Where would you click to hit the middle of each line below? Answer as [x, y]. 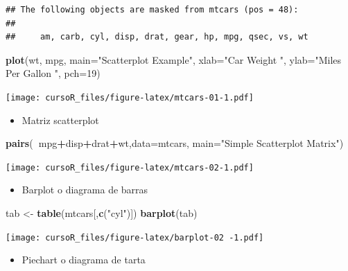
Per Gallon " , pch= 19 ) [53, 73]
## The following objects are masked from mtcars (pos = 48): [152, 10]
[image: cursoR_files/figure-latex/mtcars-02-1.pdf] [130, 167]
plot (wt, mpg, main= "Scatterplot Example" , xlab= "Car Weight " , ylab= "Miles [174, 59]
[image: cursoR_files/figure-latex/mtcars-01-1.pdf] [130, 97]
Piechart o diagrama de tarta [84, 260]
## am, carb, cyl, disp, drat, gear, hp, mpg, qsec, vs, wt [157, 37]
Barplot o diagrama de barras [85, 190]
